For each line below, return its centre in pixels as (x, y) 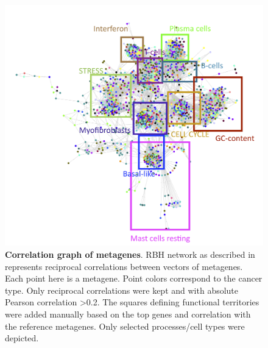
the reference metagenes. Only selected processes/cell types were (125, 326)
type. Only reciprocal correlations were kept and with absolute (122, 290)
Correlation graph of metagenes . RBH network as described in (130, 254)
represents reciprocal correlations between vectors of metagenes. (124, 266)
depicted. (22, 338)
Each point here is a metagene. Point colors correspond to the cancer (134, 278)
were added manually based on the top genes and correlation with (128, 314)
